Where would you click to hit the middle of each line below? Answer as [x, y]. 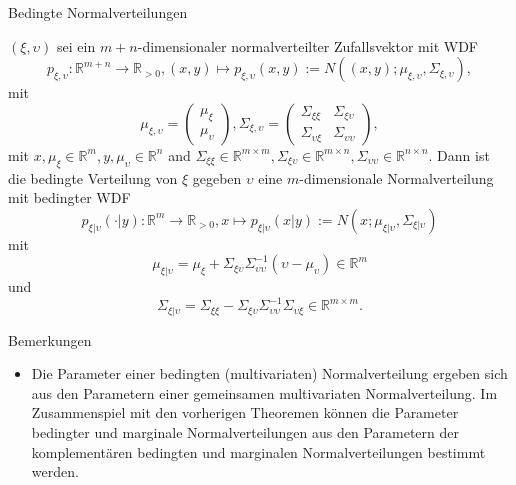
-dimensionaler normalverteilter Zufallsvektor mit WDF [308, 45]
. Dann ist [459, 154]
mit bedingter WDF [69, 197]
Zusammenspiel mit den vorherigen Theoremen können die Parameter [245, 412]
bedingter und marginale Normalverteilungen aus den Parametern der [245, 432]
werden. [55, 471]
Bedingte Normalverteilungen [98, 12]
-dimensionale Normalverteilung [396, 177]
